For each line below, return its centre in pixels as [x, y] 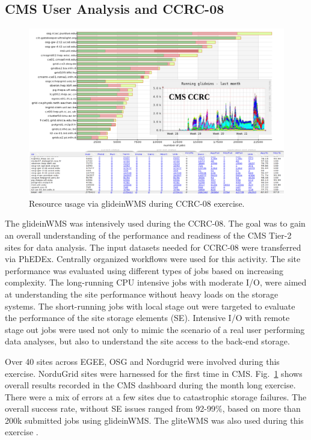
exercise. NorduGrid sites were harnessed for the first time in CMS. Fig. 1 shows [154, 373]
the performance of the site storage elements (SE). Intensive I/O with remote [147, 318]
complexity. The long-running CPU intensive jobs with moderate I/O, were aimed [156, 282]
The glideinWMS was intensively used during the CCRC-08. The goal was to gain [155, 223]
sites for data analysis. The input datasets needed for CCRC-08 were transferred [153, 247]
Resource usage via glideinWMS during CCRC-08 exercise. [137, 203]
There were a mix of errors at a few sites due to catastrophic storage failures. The [156, 396]
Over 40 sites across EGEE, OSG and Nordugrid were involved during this [142, 361]
